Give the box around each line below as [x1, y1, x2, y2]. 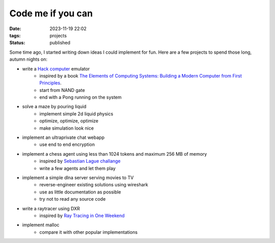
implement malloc [22, 222, 60, 228]
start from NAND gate [39, 87, 85, 93]
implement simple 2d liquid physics [39, 110, 114, 117]
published [49, 40, 71, 46]
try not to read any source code [39, 196, 106, 202]
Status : [9, 40, 25, 46]
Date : [9, 26, 21, 32]
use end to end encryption [39, 141, 95, 148]
